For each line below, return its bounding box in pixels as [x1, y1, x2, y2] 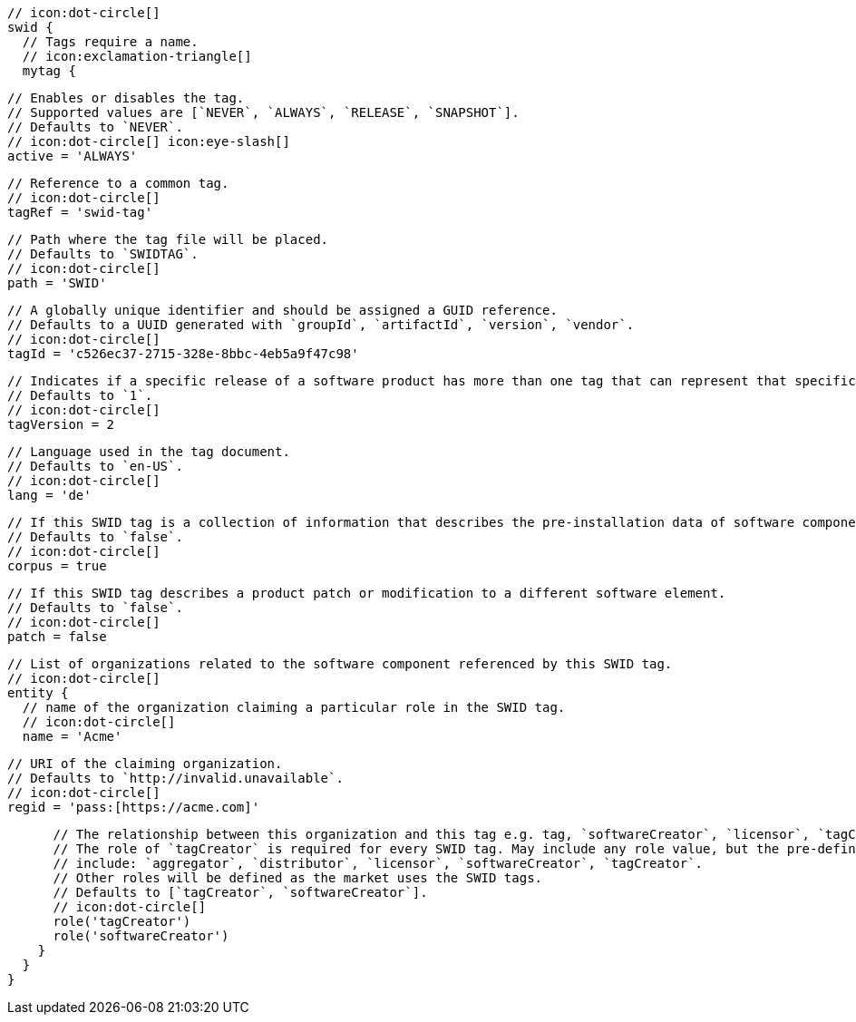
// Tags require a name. [22, 34, 199, 49]
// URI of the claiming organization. [7, 756, 283, 771]
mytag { [22, 63, 76, 78]
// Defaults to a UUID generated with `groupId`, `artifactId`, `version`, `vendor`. [7, 317, 635, 332]
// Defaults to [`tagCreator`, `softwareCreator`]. [53, 885, 428, 900]
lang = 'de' [7, 488, 92, 502]
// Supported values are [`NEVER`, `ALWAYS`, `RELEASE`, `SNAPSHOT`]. [7, 105, 520, 120]
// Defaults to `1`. [7, 388, 153, 403]
